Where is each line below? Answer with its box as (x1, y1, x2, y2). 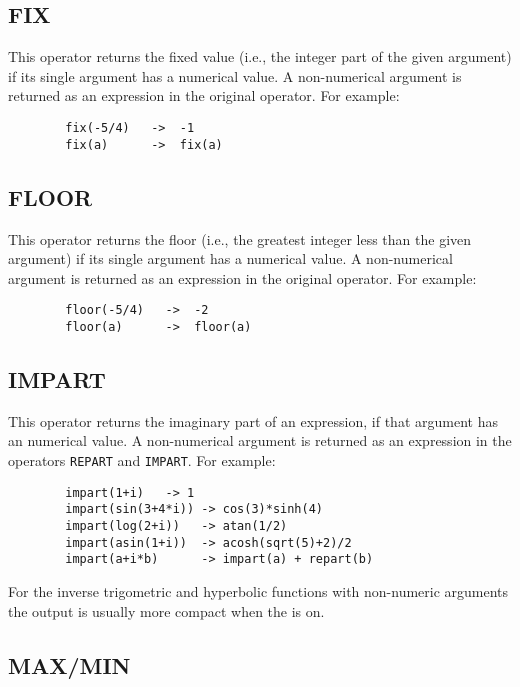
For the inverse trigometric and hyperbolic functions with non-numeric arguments (8, 580, 509, 601)
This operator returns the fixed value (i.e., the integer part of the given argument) (8, 46, 512, 67)
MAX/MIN (8, 649, 131, 680)
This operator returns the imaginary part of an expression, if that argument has (8, 410, 498, 431)
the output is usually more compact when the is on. (8, 600, 325, 621)
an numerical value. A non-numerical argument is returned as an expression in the (8, 430, 512, 451)
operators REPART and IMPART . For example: (8, 449, 276, 470)
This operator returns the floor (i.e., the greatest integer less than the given (8, 228, 472, 249)
